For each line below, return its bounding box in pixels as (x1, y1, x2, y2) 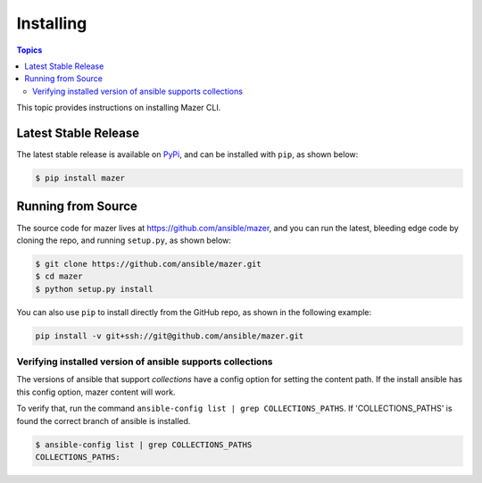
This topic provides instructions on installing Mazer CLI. (16, 103, 221, 113)
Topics (16, 45, 43, 55)
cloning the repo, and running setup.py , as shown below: (16, 235, 232, 246)
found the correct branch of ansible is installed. (16, 415, 191, 426)
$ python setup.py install (35, 284, 154, 294)
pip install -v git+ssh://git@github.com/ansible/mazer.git (35, 330, 304, 341)
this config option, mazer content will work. (16, 387, 176, 397)
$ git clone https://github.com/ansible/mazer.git (35, 259, 262, 269)
